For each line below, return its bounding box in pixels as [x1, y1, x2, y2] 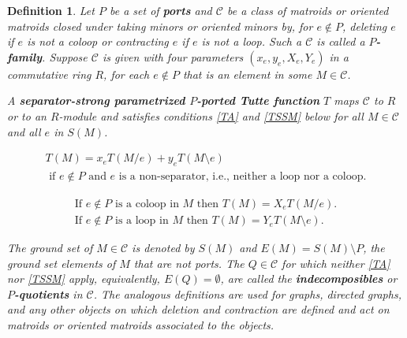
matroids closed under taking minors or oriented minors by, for [7, 17, 313, 34]
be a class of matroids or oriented [226, 2, 389, 18]
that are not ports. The [133, 254, 245, 271]
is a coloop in [115, 199, 179, 210]
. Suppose [42, 48, 88, 65]
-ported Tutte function [196, 92, 320, 109]
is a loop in [115, 215, 169, 227]
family [7, 48, 43, 65]
